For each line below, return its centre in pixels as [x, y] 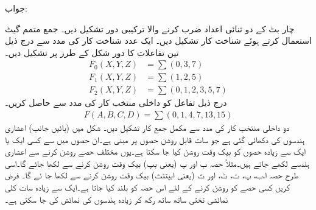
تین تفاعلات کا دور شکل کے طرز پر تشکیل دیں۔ [92, 52]
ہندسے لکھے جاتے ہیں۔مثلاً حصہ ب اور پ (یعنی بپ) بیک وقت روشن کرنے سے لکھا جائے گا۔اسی [157, 163]
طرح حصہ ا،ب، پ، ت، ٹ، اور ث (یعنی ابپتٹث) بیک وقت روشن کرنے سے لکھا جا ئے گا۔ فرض [152, 175]
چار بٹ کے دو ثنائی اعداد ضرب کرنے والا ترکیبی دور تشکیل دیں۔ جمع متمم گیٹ [150, 28]
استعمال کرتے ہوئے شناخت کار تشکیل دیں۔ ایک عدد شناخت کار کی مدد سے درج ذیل [158, 40]
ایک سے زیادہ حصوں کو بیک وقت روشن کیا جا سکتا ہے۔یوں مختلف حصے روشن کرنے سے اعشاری [156, 151]
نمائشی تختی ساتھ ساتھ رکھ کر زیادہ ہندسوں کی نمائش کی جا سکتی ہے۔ [117, 199]
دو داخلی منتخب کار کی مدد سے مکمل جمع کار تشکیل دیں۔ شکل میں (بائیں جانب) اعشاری [147, 128]
